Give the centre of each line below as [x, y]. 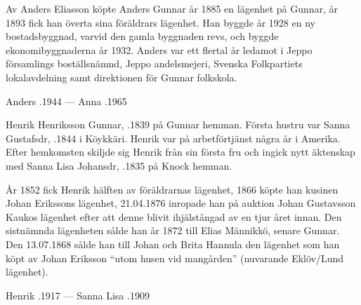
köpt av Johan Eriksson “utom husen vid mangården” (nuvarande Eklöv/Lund [175, 258]
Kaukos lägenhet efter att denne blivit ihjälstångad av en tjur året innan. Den [174, 216]
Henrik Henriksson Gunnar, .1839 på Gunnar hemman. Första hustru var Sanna [178, 124]
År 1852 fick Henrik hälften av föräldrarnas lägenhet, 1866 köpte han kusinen [172, 189]
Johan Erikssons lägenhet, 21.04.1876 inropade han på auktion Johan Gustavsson [181, 203]
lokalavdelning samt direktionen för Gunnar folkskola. [122, 77]
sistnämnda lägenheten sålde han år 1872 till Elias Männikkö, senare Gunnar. [173, 230]
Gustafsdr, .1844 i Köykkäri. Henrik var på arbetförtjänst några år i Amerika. [173, 138]
